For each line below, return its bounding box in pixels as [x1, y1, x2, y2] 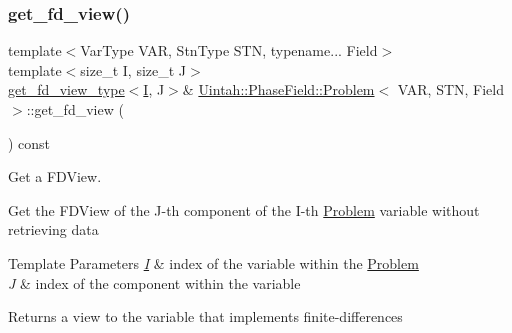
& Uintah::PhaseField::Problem [182, 79, 375, 100]
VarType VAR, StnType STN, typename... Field [80, 40, 378, 61]
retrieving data [8, 219, 99, 240]
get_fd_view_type [8, 79, 125, 100]
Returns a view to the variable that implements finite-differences [8, 306, 403, 327]
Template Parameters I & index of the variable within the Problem [8, 252, 419, 273]
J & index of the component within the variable [8, 272, 301, 293]
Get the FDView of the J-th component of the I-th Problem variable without [8, 199, 480, 220]
